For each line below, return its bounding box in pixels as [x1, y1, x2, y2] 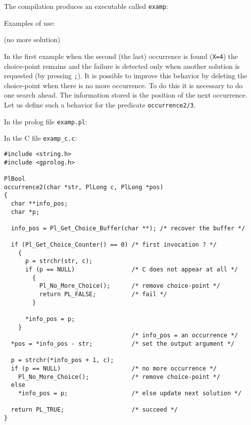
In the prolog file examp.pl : [4, 116, 88, 126]
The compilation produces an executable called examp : [4, 1, 168, 11]
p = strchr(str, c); [25, 258, 93, 265]
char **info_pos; [11, 200, 68, 207]
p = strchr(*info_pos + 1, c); [11, 357, 114, 364]
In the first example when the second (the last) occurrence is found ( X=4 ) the [4, 51, 238, 61]
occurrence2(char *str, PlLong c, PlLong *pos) [4, 183, 164, 191]
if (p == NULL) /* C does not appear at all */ [25, 266, 238, 273]
